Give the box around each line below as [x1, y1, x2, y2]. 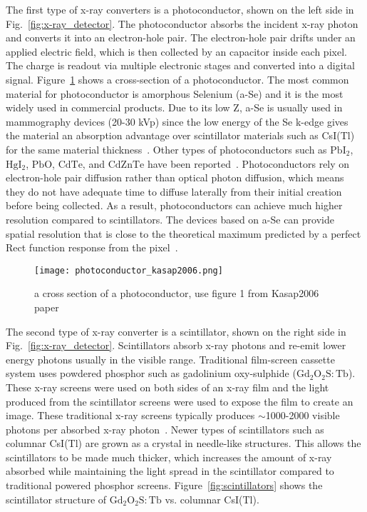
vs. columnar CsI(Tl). [165, 491, 259, 506]
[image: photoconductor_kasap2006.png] [34, 265, 223, 276]
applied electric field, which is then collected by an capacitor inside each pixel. [6, 44, 347, 59]
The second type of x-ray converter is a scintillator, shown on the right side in [6, 323, 346, 338]
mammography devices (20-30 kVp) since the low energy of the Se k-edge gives [6, 114, 348, 129]
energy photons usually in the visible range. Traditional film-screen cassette [6, 351, 335, 366]
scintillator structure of [6, 491, 107, 506]
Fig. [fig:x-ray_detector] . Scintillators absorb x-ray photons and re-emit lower [6, 338, 346, 353]
